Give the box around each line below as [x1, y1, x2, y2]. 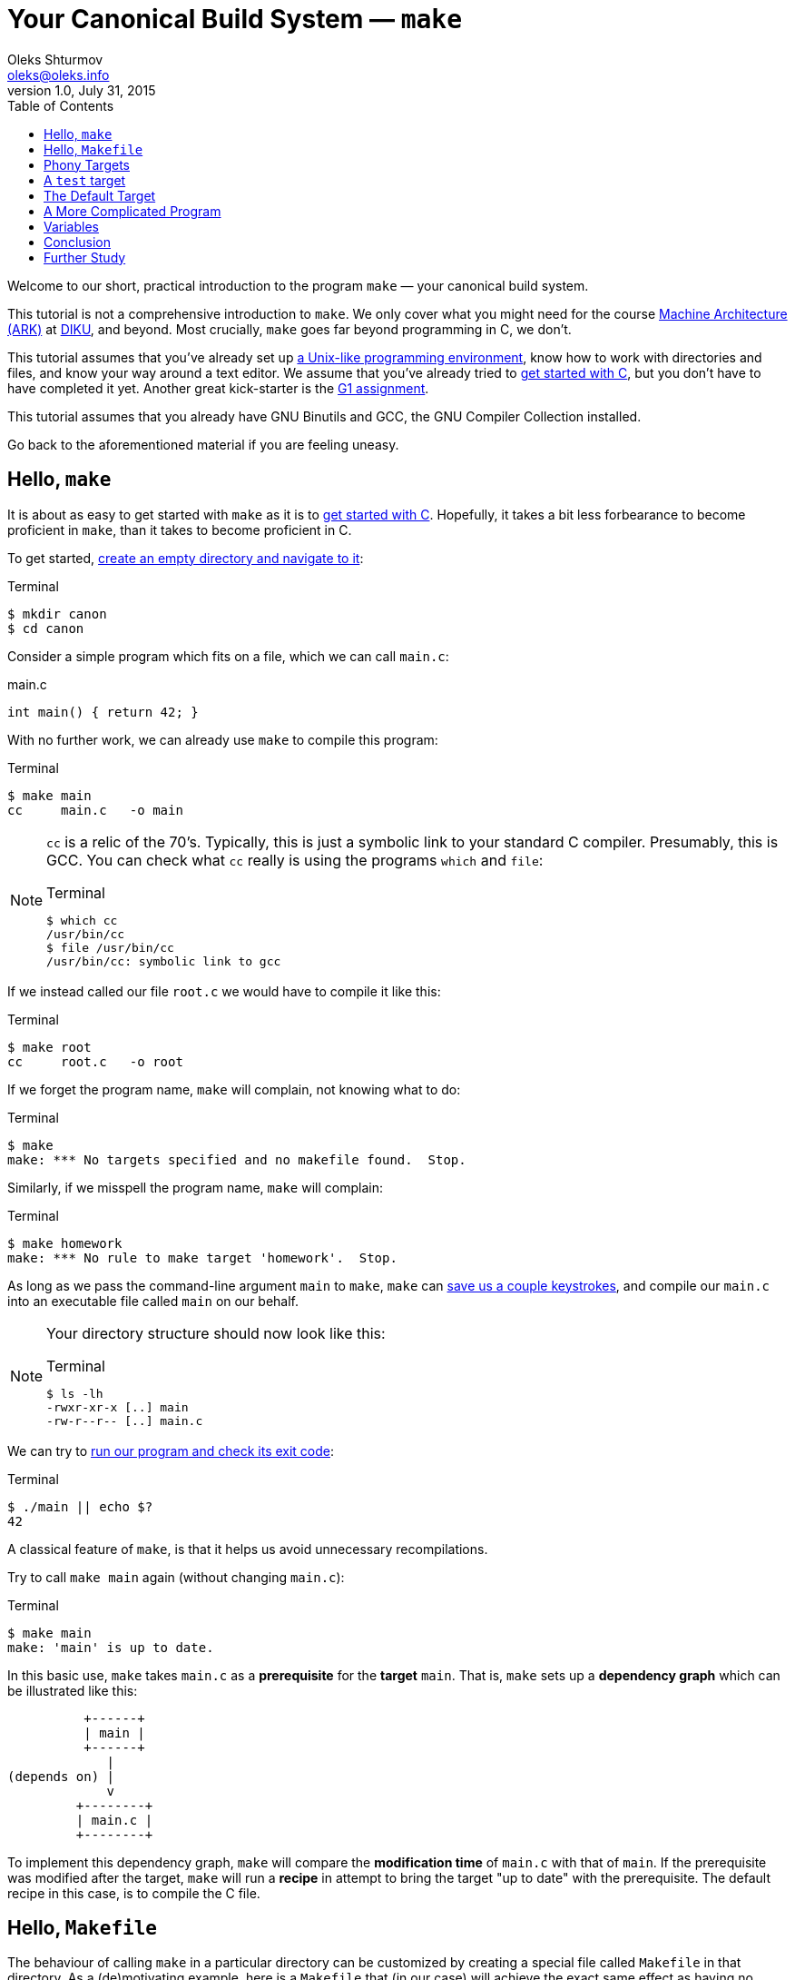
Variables [44, 218, 99, 234]
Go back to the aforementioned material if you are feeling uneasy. [7, 436, 399, 452]
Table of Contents [7, 97, 114, 114]
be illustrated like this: [7, 1682, 138, 1698]
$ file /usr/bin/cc [46, 940, 174, 955]
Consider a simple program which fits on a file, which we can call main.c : [7, 648, 449, 664]
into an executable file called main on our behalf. [7, 1292, 299, 1309]
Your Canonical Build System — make [7, 4, 463, 35]
